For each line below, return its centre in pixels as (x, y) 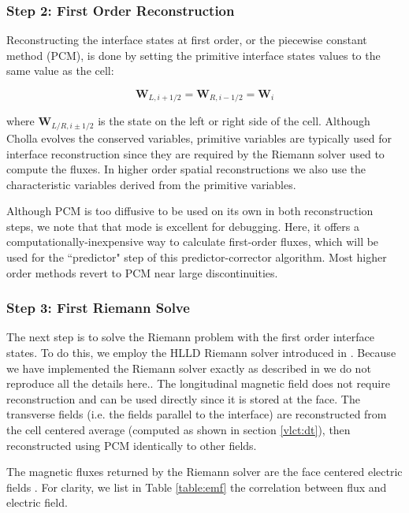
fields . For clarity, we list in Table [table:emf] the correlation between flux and (197, 487)
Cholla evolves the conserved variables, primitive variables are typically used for (199, 138)
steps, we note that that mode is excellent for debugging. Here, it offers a (183, 226)
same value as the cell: (60, 71)
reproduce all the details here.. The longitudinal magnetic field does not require (198, 383)
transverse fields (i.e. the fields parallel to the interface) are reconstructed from (197, 414)
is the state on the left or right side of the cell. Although (234, 121)
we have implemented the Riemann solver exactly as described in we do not (189, 368)
